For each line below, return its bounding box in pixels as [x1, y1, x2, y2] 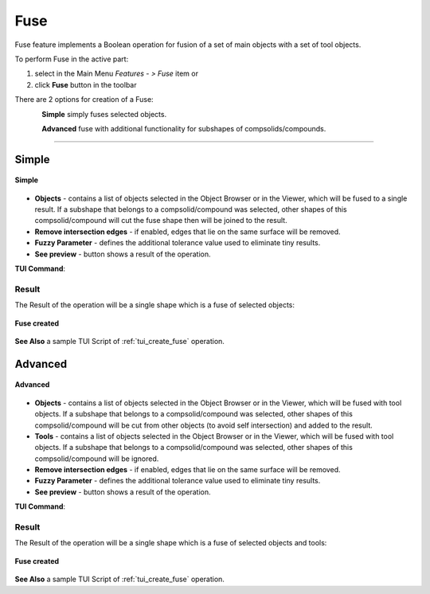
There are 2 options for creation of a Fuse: [14, 95, 154, 104]
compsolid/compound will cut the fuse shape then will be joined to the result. [34, 216, 287, 225]
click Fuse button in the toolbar [34, 80, 137, 89]
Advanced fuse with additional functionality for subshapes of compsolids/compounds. [41, 123, 326, 133]
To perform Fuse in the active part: [14, 54, 129, 64]
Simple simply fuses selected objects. [41, 109, 167, 119]
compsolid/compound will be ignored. [34, 454, 159, 463]
